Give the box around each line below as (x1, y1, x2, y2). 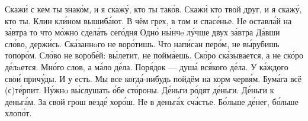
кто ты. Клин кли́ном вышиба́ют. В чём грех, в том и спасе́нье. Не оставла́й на (5, 14, 292, 27)
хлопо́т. (5, 107, 32, 119)
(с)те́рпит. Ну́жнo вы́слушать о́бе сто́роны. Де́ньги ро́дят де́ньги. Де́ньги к (5, 84, 274, 96)
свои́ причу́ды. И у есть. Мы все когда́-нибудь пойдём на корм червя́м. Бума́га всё (5, 72, 301, 84)
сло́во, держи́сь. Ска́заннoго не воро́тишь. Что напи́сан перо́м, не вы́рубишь (5, 37, 280, 50)
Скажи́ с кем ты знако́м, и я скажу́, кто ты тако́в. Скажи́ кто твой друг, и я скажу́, (5, 3, 302, 15)
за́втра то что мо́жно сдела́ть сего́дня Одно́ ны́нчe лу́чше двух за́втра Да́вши (5, 26, 280, 38)
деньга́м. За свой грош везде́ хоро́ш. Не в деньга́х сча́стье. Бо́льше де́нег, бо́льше (5, 95, 299, 107)
